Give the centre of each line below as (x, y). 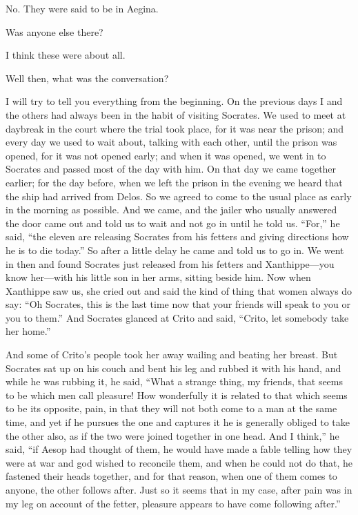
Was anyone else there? (54, 31)
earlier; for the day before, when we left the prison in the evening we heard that (174, 182)
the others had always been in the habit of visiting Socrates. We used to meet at (176, 114)
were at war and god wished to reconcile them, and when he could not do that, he (179, 462)
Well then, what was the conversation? (87, 78)
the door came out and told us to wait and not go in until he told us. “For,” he (173, 223)
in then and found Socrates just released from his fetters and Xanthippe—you (170, 263)
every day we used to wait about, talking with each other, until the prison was (171, 142)
